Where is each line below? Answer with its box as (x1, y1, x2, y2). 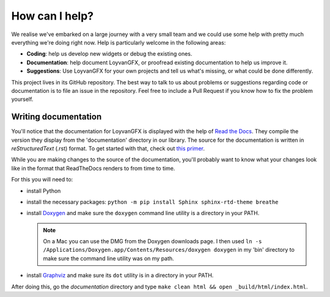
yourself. (11, 95, 34, 103)
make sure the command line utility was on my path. (43, 254, 174, 262)
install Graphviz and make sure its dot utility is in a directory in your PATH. (26, 272, 214, 279)
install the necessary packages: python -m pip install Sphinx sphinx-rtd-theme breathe (26, 198, 279, 205)
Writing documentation (11, 112, 102, 122)
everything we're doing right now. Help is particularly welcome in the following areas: (11, 38, 226, 46)
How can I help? (11, 9, 94, 23)
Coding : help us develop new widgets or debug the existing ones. (26, 50, 193, 57)
